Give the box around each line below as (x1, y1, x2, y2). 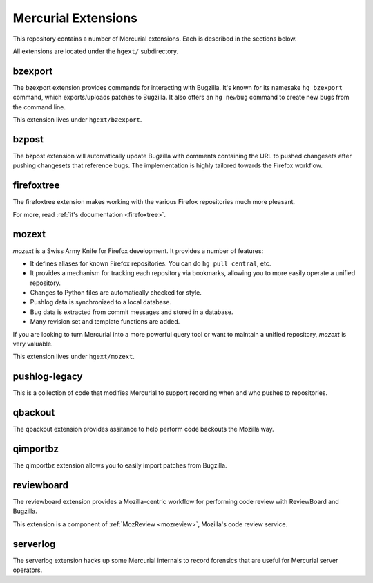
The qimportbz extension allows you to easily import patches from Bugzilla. (12, 461, 227, 470)
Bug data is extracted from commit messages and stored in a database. (30, 308, 234, 316)
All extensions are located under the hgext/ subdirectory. (12, 47, 179, 55)
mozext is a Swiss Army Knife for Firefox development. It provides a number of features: (12, 246, 264, 255)
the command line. (12, 102, 66, 111)
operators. (12, 566, 43, 574)
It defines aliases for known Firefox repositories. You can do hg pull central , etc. (30, 259, 271, 268)
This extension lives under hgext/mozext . (12, 353, 135, 361)
